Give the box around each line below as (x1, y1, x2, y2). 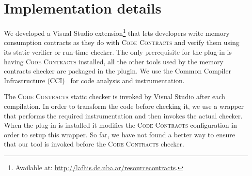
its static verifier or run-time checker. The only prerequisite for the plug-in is (4, 46, 232, 57)
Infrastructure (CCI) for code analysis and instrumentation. (4, 75, 185, 85)
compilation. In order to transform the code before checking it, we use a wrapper (4, 101, 244, 111)
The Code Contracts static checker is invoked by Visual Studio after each (4, 91, 225, 102)
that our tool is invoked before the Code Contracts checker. (4, 139, 184, 149)
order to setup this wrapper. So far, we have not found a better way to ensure (4, 129, 235, 139)
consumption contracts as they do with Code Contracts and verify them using (4, 37, 239, 47)
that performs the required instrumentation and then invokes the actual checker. (4, 110, 243, 120)
